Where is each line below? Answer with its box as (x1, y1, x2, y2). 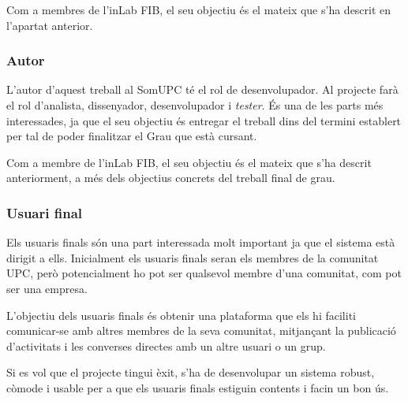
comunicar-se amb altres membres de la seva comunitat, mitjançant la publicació (6, 322, 396, 339)
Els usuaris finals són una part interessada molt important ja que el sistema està (6, 234, 395, 251)
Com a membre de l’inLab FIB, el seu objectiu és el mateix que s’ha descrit (6, 154, 372, 170)
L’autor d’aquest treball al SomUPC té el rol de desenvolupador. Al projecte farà (6, 81, 399, 98)
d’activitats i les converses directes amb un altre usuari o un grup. (6, 337, 326, 354)
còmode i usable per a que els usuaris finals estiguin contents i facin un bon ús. (6, 379, 389, 395)
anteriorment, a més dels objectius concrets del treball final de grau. (6, 169, 335, 186)
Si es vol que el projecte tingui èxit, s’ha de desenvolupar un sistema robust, (6, 364, 375, 381)
